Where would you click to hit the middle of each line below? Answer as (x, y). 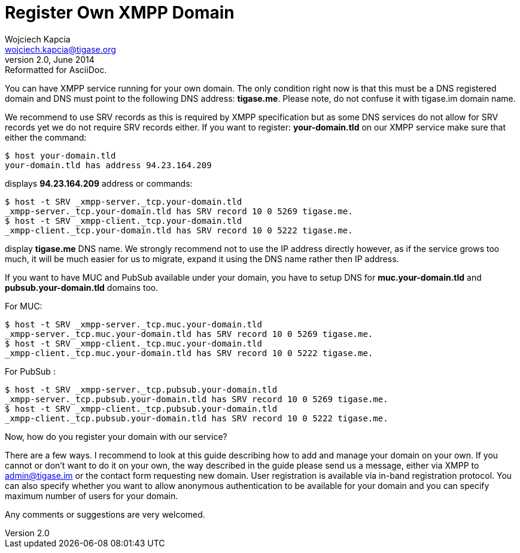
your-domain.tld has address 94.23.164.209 (108, 165)
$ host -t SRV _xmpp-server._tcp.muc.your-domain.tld (133, 324)
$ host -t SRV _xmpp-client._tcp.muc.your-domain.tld (133, 343)
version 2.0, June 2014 (50, 59)
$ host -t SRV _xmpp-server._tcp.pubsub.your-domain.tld (141, 389)
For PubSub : (30, 371)
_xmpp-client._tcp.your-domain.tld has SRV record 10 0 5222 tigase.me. (179, 230)
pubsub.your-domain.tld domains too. (82, 287)
